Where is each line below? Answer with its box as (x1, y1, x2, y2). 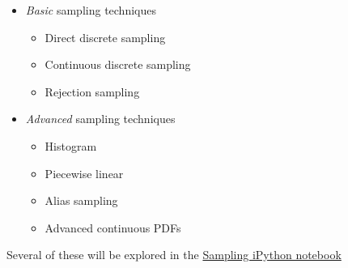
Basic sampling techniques (25, 2, 156, 18)
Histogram (45, 137, 97, 154)
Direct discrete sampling (45, 28, 166, 45)
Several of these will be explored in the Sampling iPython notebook (6, 246, 342, 263)
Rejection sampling (45, 83, 140, 100)
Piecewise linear (45, 164, 124, 181)
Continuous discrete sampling (45, 56, 191, 73)
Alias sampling (45, 192, 118, 209)
